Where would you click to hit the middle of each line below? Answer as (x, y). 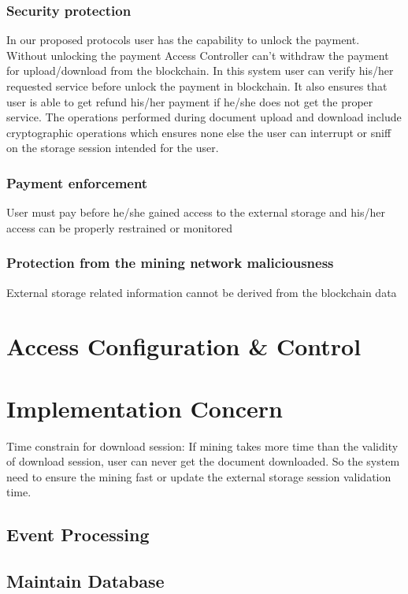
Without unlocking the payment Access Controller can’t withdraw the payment (198, 55)
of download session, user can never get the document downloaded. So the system (203, 461)
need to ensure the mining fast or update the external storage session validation (199, 476)
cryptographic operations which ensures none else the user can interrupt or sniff (199, 132)
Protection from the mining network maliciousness (170, 263)
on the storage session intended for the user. (113, 148)
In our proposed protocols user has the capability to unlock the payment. (183, 40)
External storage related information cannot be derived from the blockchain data (202, 292)
